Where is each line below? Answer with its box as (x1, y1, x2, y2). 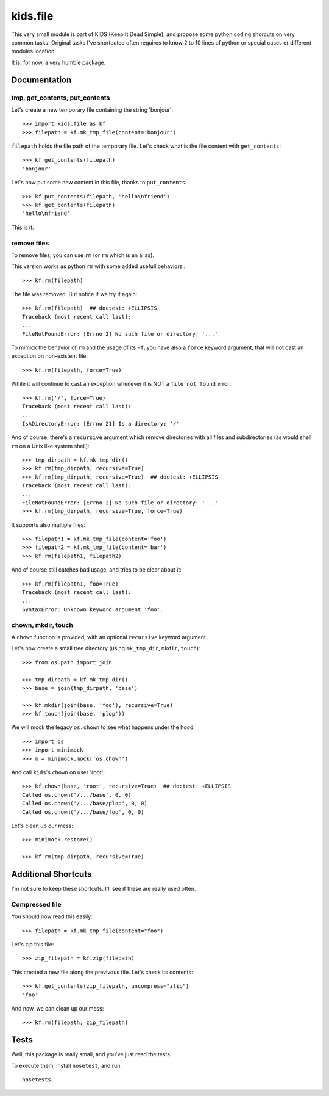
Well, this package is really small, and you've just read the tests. (11, 1051, 172, 1058)
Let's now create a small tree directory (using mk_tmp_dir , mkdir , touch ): (11, 645, 200, 652)
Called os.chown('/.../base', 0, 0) (22, 791, 132, 798)
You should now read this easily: (11, 913, 93, 920)
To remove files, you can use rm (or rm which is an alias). (11, 251, 155, 259)
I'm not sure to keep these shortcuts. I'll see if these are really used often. (11, 885, 196, 893)
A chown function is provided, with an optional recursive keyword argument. (11, 633, 208, 641)
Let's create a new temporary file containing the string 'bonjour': (11, 106, 174, 113)
